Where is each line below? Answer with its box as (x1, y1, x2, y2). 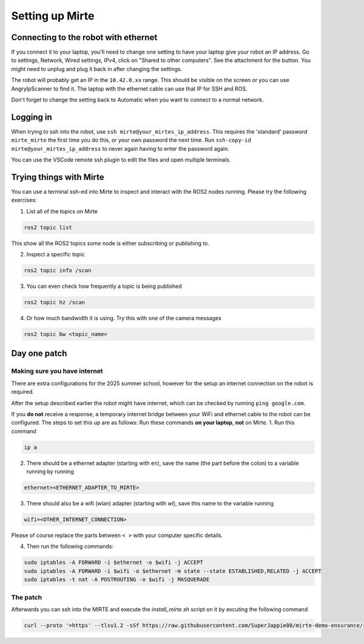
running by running (26, 468, 74, 475)
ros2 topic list (24, 224, 73, 231)
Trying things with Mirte (11, 172, 104, 182)
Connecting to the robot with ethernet (11, 32, 158, 43)
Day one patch (11, 348, 67, 358)
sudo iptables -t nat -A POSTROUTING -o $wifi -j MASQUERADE (24, 576, 210, 583)
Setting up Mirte (11, 9, 95, 22)
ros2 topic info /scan (24, 267, 92, 274)
